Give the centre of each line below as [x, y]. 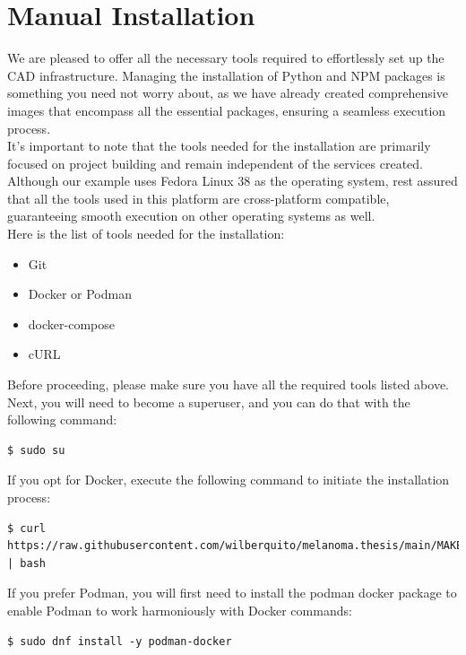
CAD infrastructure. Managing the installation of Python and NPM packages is [226, 75]
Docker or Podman [80, 294]
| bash [26, 563]
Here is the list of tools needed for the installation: [146, 234]
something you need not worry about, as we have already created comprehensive [228, 93]
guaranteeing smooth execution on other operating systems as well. [191, 216]
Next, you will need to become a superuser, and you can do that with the [209, 402]
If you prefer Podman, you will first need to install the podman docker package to [232, 593]
